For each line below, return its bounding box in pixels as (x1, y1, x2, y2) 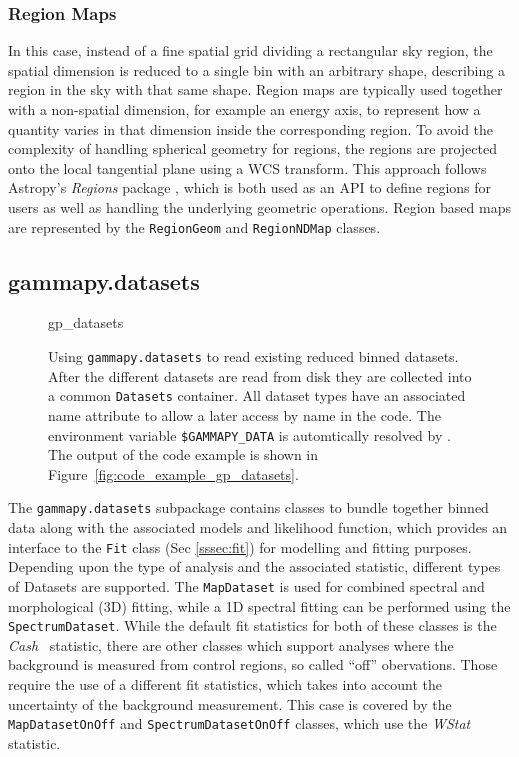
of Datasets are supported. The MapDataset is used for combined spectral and (8, 575, 485, 596)
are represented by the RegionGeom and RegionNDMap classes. (8, 216, 381, 237)
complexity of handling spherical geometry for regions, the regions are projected (8, 138, 497, 159)
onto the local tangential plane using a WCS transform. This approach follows (8, 157, 487, 178)
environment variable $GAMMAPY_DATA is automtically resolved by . (48, 424, 451, 445)
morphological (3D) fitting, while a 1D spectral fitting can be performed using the (8, 595, 511, 616)
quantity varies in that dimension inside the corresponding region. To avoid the (8, 118, 494, 139)
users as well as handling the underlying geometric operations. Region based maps (8, 196, 511, 217)
